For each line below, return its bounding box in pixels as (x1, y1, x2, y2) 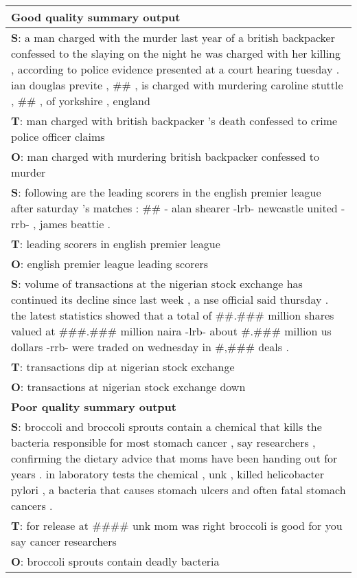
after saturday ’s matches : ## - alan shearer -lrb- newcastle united (11, 200, 338, 216)
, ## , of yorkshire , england (11, 93, 150, 109)
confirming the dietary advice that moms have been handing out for (11, 450, 338, 466)
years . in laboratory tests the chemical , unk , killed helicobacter (11, 466, 324, 482)
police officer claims (11, 129, 105, 144)
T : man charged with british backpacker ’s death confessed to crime (11, 113, 338, 129)
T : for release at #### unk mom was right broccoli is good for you (11, 518, 343, 533)
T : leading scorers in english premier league (11, 236, 220, 252)
